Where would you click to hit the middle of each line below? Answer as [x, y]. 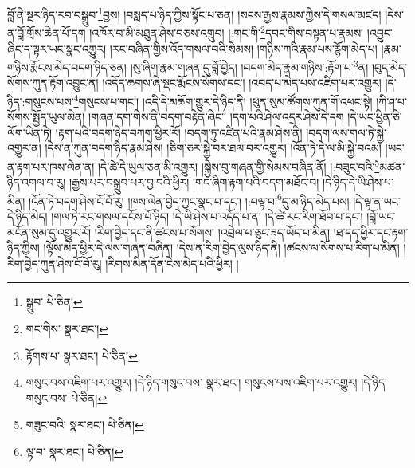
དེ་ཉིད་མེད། [27, 216]
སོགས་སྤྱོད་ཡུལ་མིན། [46, 117]
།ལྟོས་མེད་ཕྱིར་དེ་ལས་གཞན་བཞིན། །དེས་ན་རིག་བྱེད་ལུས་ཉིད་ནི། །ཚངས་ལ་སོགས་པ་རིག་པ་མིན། [221, 248]
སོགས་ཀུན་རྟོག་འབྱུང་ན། [53, 83]
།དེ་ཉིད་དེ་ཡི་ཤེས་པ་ [358, 182]
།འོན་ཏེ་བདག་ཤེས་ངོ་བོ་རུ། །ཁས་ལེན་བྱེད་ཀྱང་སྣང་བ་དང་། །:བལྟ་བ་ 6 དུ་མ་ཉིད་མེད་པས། [189, 199]
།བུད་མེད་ [389, 67]
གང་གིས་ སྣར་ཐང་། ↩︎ [67, 329]
